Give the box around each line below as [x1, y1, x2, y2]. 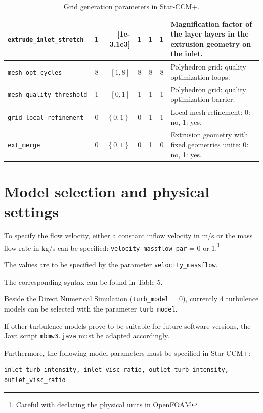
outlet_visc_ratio [4, 376, 66, 384]
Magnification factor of [170, 18, 252, 29]
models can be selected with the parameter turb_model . [4, 303, 178, 314]
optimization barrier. [170, 94, 235, 105]
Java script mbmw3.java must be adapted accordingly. [4, 330, 170, 341]
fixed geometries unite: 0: [170, 139, 249, 150]
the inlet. [170, 48, 203, 59]
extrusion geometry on [170, 38, 251, 49]
